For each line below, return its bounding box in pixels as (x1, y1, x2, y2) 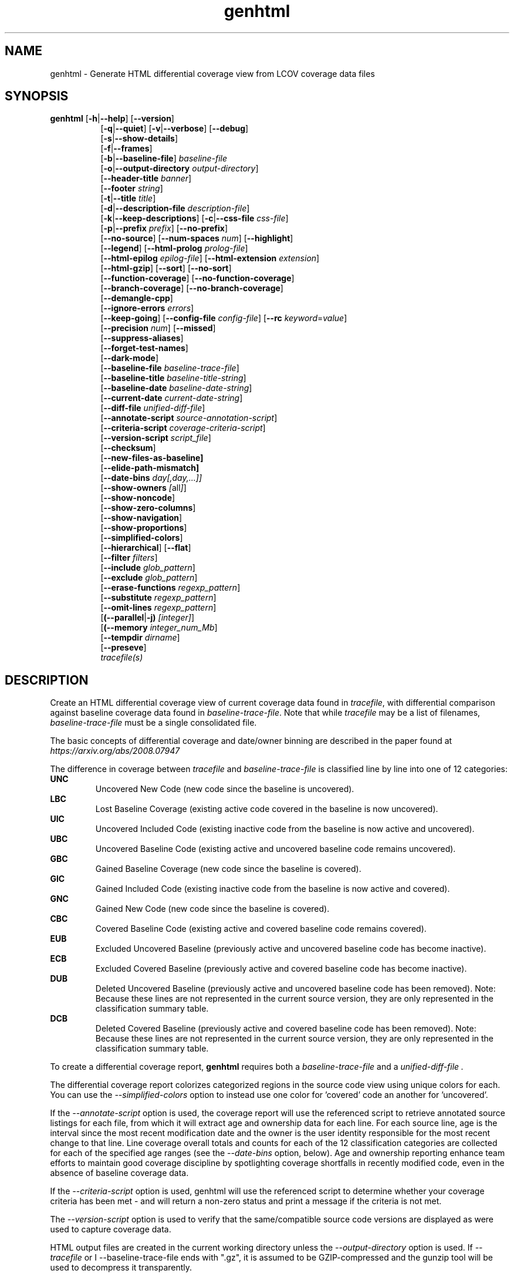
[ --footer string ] (100, 183, 163, 194)
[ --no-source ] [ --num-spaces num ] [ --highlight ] (100, 233, 293, 244)
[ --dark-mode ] (100, 353, 158, 363)
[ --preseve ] (100, 642, 147, 653)
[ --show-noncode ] (100, 493, 175, 503)
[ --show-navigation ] (100, 513, 182, 523)
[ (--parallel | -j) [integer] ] (100, 612, 194, 623)
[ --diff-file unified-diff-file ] (100, 403, 205, 413)
